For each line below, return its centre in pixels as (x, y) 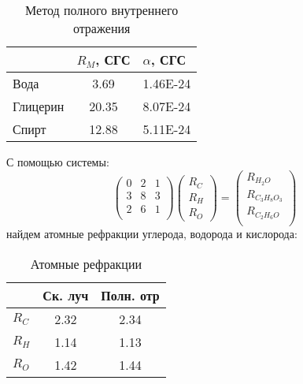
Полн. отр (130, 295)
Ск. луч (66, 295)
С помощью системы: (58, 162)
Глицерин (39, 106)
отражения (102, 28)
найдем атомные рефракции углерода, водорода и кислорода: (152, 234)
